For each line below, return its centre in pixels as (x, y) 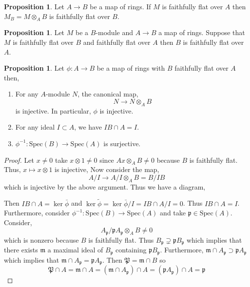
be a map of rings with (131, 68)
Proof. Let (19, 160)
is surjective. (122, 143)
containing (131, 250)
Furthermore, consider (37, 213)
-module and (114, 32)
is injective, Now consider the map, (107, 169)
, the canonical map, (108, 94)
